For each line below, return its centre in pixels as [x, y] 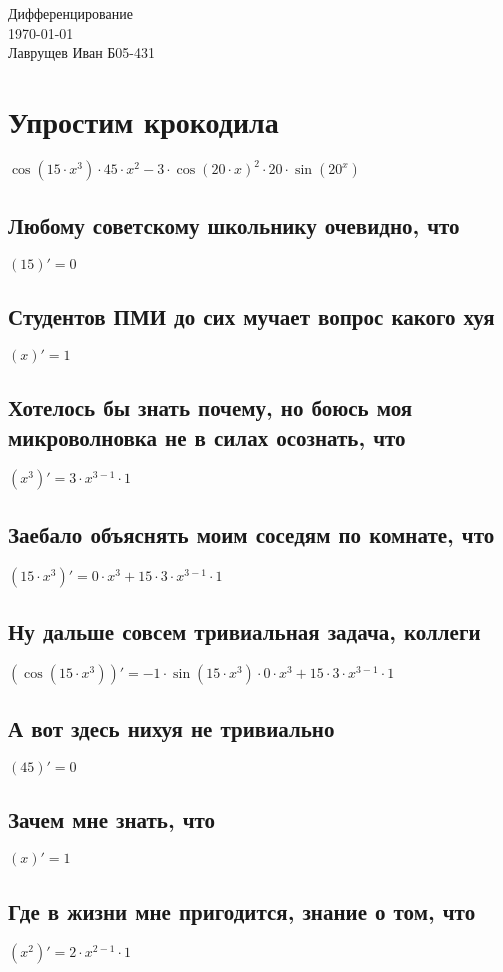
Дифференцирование [70, 13]
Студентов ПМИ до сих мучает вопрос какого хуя [251, 316]
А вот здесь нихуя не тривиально [171, 728]
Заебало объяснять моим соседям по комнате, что [251, 533]
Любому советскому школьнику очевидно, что [234, 224]
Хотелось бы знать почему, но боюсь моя [210, 407]
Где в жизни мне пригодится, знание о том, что [242, 910]
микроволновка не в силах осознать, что [207, 436]
